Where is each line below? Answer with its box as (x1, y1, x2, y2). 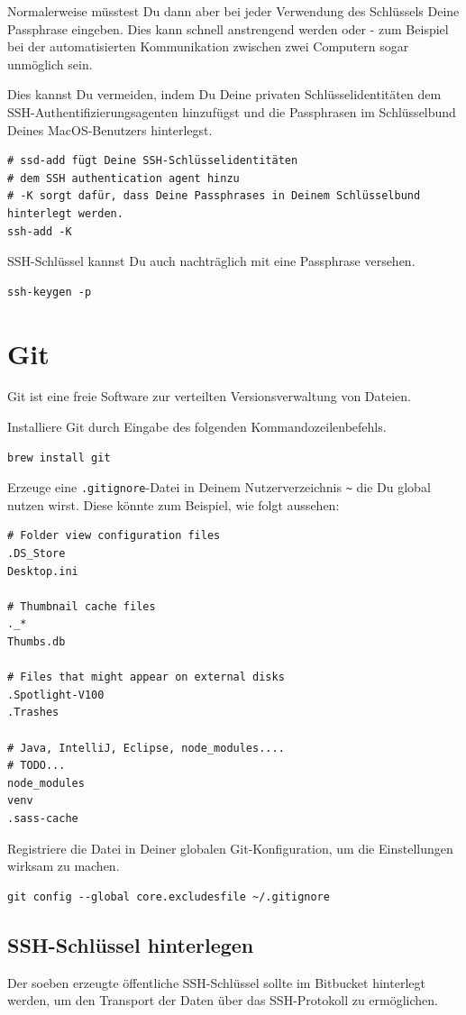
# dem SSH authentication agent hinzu (7, 171, 240, 185)
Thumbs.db (7, 636, 66, 649)
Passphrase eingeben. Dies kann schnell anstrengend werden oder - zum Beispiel (7, 19, 449, 38)
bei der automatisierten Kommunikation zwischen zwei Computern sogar (7, 37, 409, 56)
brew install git (7, 451, 111, 464)
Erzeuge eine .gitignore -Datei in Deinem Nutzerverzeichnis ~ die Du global (7, 478, 431, 497)
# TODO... (7, 759, 66, 773)
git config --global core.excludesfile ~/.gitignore (7, 890, 330, 903)
